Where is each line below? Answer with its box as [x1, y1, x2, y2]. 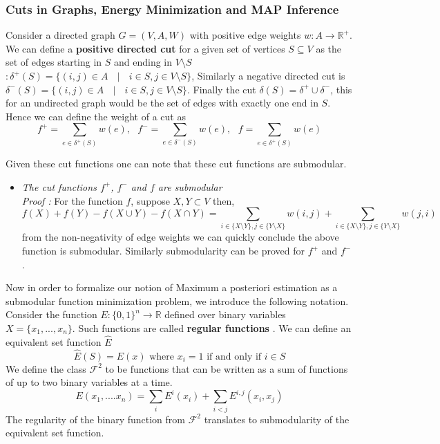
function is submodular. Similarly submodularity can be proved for [21, 243, 305, 258]
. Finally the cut [186, 82, 256, 96]
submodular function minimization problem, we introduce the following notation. [6, 293, 349, 308]
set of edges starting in [6, 55, 102, 69]
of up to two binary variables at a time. [6, 375, 173, 389]
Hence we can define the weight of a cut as [6, 109, 186, 123]
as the [316, 41, 342, 55]
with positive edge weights [189, 28, 301, 42]
